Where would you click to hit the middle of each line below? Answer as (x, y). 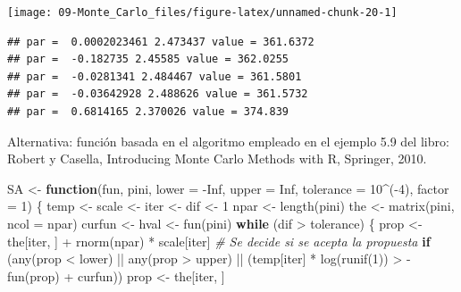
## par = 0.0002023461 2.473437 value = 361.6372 (161, 42)
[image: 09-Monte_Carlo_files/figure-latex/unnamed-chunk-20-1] (202, 13)
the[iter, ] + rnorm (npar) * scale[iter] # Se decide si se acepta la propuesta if (219, 241)
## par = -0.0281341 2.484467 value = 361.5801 (155, 76)
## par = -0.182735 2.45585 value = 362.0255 (148, 59)
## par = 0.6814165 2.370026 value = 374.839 (148, 112)
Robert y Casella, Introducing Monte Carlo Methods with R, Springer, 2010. (217, 159)
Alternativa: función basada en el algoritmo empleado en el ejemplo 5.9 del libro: (228, 141)
